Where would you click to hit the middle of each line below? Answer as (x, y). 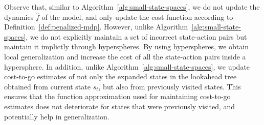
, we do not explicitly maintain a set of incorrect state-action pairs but (136, 36)
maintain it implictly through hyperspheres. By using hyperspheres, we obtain (126, 46)
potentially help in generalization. (57, 116)
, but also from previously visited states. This (170, 86)
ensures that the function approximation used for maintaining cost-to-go (117, 96)
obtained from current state (47, 86)
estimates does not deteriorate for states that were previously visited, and (120, 106)
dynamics (19, 17)
